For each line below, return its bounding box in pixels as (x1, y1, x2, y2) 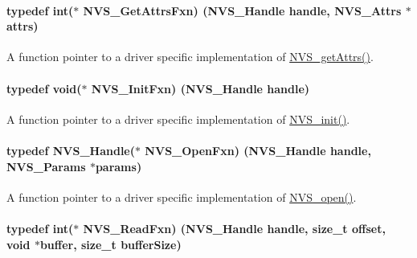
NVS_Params (6, 158, 86, 174)
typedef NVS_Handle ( (6, 141, 135, 158)
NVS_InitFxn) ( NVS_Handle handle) (91, 80, 310, 96)
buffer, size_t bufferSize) (39, 235, 182, 252)
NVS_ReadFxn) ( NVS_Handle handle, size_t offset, (83, 219, 386, 236)
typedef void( (6, 80, 82, 96)
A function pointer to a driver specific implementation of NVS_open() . (6, 188, 357, 205)
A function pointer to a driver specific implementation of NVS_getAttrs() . (6, 48, 374, 65)
